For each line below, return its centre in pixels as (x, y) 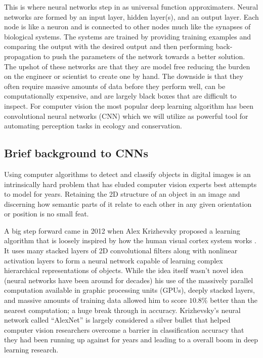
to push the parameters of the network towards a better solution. (144, 56)
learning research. (31, 350)
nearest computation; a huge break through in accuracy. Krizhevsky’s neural (122, 310)
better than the (234, 300)
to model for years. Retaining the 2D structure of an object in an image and (122, 194)
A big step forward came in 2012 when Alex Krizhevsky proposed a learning (122, 230)
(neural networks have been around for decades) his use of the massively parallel (129, 280)
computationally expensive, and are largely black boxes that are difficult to (120, 96)
